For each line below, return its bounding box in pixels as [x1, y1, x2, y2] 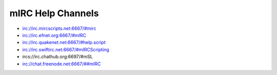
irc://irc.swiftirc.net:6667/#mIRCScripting [22, 46, 110, 53]
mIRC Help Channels [9, 8, 99, 19]
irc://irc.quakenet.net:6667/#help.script [22, 40, 106, 46]
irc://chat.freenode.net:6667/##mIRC [22, 61, 101, 67]
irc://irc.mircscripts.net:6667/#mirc [22, 25, 96, 31]
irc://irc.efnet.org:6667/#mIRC [22, 32, 87, 38]
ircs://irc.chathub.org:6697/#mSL [22, 54, 93, 60]
